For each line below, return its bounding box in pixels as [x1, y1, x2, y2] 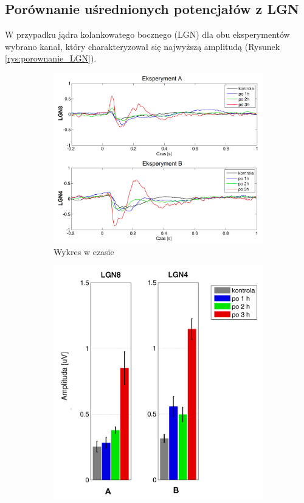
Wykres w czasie [54, 245, 114, 258]
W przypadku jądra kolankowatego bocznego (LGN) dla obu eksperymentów [5, 28, 290, 41]
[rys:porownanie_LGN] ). [5, 52, 97, 65]
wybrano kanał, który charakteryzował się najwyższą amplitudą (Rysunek [5, 40, 280, 52]
